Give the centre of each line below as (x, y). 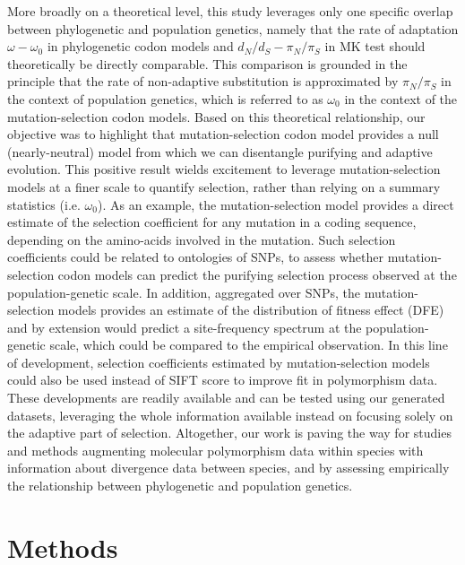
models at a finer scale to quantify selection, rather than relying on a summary (224, 186)
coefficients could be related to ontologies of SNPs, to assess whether (195, 257)
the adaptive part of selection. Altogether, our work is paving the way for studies (229, 433)
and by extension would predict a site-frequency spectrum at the (185, 327)
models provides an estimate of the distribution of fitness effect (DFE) (251, 310)
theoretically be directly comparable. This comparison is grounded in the (207, 63)
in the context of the (401, 98)
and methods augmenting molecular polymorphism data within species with (215, 450)
